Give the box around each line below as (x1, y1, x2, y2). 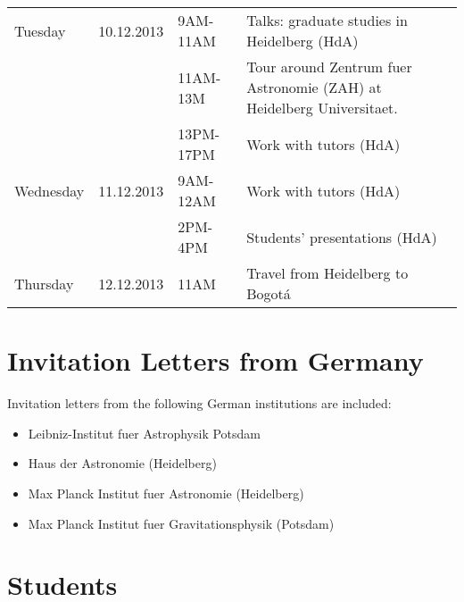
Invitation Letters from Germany (7, 342, 424, 379)
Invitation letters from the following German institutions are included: (7, 394, 392, 413)
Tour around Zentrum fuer (246, 56, 412, 77)
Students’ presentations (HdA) (246, 226, 437, 247)
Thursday (14, 272, 74, 294)
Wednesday (14, 180, 85, 201)
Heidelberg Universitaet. (246, 97, 398, 118)
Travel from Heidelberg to (246, 263, 409, 283)
